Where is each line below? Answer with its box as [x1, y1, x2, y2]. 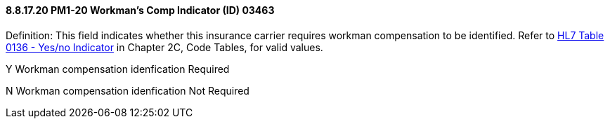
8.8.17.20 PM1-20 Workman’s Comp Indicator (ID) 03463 [6, 4, 275, 16]
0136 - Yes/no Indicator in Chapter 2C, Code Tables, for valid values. [6, 41, 323, 53]
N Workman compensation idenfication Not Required [6, 84, 249, 97]
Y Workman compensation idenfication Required [6, 62, 230, 75]
